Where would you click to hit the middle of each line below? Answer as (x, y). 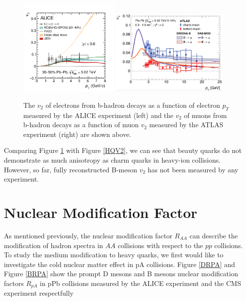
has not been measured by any (193, 169)
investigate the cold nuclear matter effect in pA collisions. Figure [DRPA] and (120, 264)
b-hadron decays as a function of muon (81, 125)
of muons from (205, 115)
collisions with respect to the (160, 245)
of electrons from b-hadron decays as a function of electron (133, 105)
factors (14, 283)
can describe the (213, 235)
